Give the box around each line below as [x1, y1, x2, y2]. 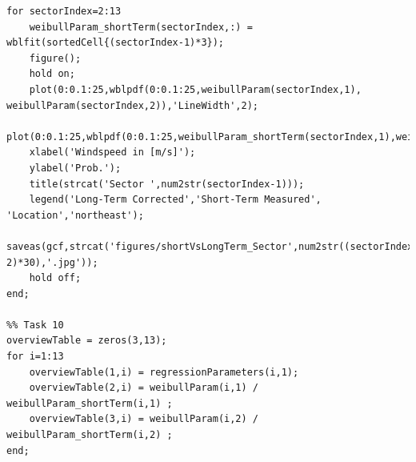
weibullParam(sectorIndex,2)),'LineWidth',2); [6, 99, 258, 111]
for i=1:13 [6, 351, 64, 363]
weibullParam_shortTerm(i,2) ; [6, 429, 173, 441]
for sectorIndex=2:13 [6, 6, 122, 17]
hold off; [29, 272, 82, 284]
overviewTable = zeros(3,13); [6, 335, 167, 347]
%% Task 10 [6, 319, 64, 331]
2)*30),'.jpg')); [6, 256, 98, 268]
